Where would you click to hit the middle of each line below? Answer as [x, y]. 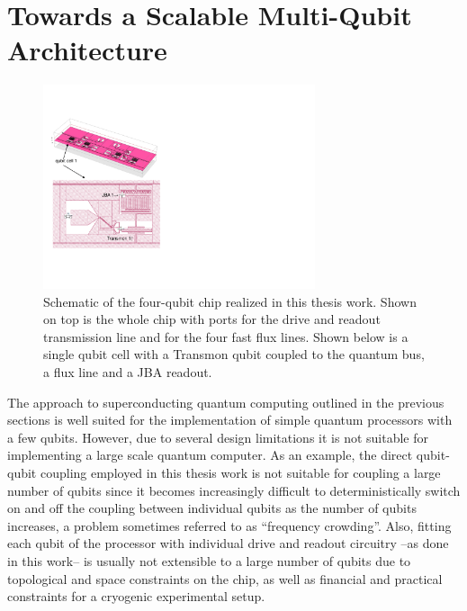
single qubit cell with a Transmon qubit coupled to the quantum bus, [234, 354]
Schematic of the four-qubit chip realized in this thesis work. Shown [230, 301]
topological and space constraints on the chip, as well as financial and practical [225, 578]
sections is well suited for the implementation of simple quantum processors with [230, 420]
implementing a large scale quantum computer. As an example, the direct [210, 455]
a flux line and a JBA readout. [128, 372]
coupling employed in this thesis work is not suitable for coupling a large [240, 473]
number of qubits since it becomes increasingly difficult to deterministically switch [234, 490]
